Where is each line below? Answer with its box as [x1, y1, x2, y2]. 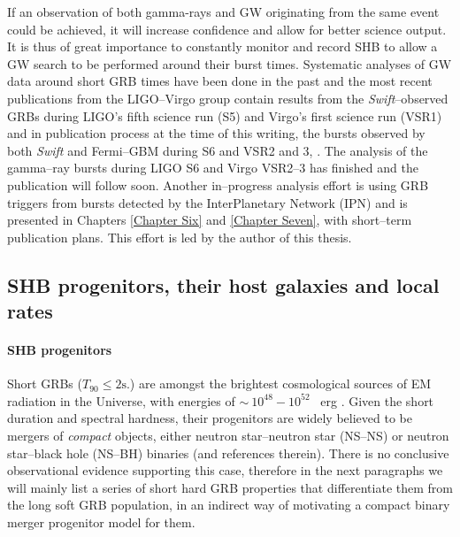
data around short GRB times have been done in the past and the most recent [7, 72, 433, 90]
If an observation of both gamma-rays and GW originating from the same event [7, 3, 440, 20]
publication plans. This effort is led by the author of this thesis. [7, 227, 352, 246]
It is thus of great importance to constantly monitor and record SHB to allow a [7, 37, 438, 56]
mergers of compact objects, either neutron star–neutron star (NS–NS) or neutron [7, 426, 449, 445]
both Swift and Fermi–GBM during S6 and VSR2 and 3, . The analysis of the [7, 141, 428, 159]
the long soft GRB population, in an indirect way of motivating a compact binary [7, 495, 450, 514]
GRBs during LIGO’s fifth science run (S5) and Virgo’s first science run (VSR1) [7, 106, 442, 125]
